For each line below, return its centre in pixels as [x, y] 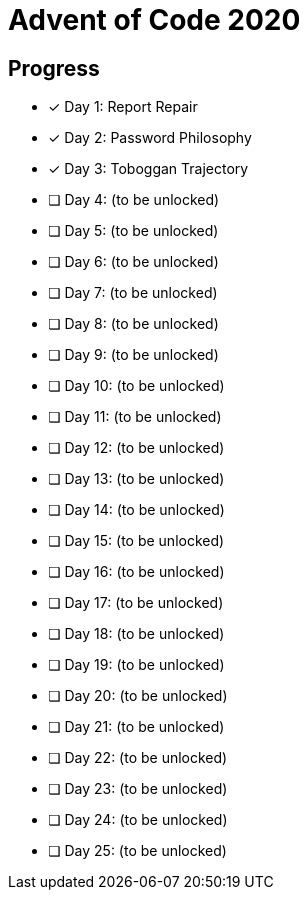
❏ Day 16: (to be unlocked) [136, 572]
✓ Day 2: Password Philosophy [150, 138]
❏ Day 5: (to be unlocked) [133, 231]
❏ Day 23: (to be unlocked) [138, 789]
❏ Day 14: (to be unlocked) [136, 510]
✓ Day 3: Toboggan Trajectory [148, 169]
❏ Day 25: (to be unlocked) [137, 851]
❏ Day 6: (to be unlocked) [133, 262]
